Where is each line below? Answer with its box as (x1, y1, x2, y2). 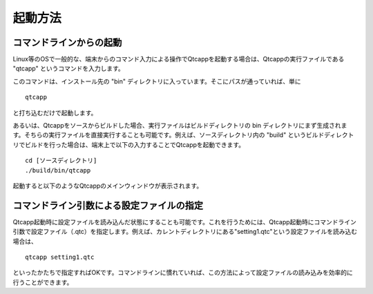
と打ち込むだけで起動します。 (12, 108, 97, 117)
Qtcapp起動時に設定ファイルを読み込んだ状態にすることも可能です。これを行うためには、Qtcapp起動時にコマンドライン (12, 217, 357, 226)
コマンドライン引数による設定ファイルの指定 (12, 199, 204, 211)
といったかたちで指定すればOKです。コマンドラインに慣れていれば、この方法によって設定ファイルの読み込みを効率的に (12, 268, 354, 277)
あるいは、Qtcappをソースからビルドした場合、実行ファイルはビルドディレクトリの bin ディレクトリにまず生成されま (12, 121, 347, 130)
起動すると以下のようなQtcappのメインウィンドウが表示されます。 (12, 182, 203, 190)
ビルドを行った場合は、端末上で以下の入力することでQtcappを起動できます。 (24, 140, 245, 148)
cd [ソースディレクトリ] (25, 157, 97, 165)
